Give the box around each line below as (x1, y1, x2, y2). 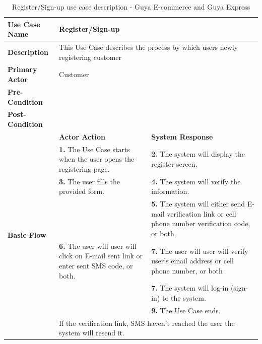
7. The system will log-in (151, 283, 229, 293)
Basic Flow (8, 229, 46, 240)
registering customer (59, 51, 122, 62)
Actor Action (59, 131, 105, 142)
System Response (151, 131, 213, 142)
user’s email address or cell (151, 255, 234, 266)
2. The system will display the (151, 149, 245, 159)
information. (151, 186, 189, 196)
